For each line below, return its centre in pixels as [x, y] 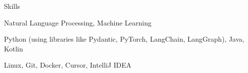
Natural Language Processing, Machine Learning [78, 22]
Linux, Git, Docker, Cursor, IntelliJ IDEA [68, 65]
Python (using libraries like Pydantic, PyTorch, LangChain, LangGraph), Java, [124, 39]
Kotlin [14, 48]
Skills [12, 6]
